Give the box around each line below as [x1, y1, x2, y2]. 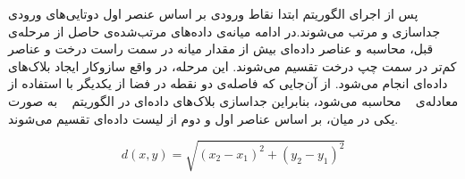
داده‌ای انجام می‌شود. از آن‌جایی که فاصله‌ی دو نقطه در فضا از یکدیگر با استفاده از [8, 74, 448, 93]
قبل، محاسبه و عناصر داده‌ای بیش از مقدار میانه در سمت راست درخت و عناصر [8, 39, 434, 58]
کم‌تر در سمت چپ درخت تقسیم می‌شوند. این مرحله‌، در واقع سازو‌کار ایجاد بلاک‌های [8, 56, 457, 75]
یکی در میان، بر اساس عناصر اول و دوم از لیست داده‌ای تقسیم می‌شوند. [8, 109, 399, 127]
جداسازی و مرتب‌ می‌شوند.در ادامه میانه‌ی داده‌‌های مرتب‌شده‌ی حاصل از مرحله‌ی [8, 21, 441, 40]
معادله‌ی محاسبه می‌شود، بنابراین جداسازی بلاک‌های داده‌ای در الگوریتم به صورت [8, 91, 459, 110]
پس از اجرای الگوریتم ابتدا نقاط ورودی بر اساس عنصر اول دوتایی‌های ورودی [8, 4, 418, 22]
